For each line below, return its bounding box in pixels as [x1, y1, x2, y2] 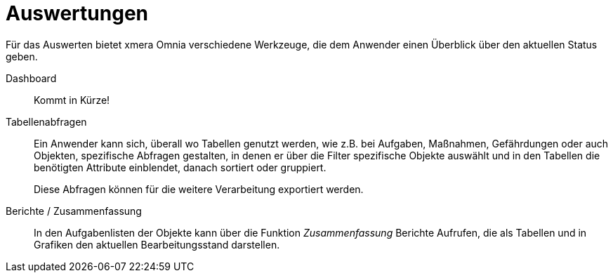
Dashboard [6, 72, 57, 84]
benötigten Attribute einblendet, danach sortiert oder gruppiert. [34, 161, 327, 173]
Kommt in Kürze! [34, 93, 110, 106]
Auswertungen [6, 1, 148, 25]
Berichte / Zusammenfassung [6, 204, 142, 217]
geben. [6, 50, 38, 62]
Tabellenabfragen [6, 115, 87, 128]
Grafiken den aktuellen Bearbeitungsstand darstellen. [34, 238, 280, 251]
